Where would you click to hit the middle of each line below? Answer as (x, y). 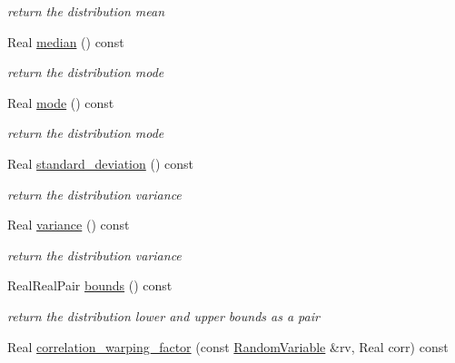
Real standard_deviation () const (100, 163)
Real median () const (66, 41)
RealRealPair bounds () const (90, 285)
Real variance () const (69, 225)
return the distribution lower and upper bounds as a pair (163, 315)
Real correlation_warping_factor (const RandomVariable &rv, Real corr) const (228, 346)
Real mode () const (61, 102)
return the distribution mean (86, 11)
